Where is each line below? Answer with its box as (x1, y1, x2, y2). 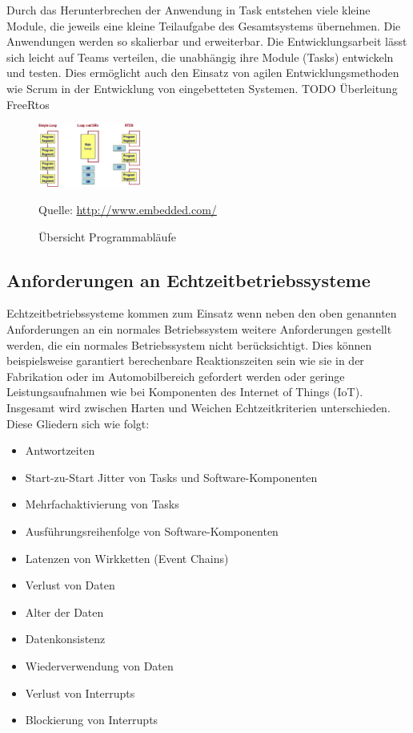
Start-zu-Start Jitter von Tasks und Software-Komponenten (25, 468, 318, 485)
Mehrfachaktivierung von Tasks (25, 496, 179, 512)
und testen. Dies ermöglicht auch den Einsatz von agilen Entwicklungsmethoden (6, 64, 399, 81)
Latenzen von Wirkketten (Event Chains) (25, 549, 229, 566)
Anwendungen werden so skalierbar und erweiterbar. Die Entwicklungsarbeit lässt (6, 33, 407, 50)
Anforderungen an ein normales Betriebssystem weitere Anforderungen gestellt (6, 321, 392, 338)
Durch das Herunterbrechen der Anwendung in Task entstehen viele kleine (6, 2, 371, 18)
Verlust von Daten (25, 577, 115, 593)
